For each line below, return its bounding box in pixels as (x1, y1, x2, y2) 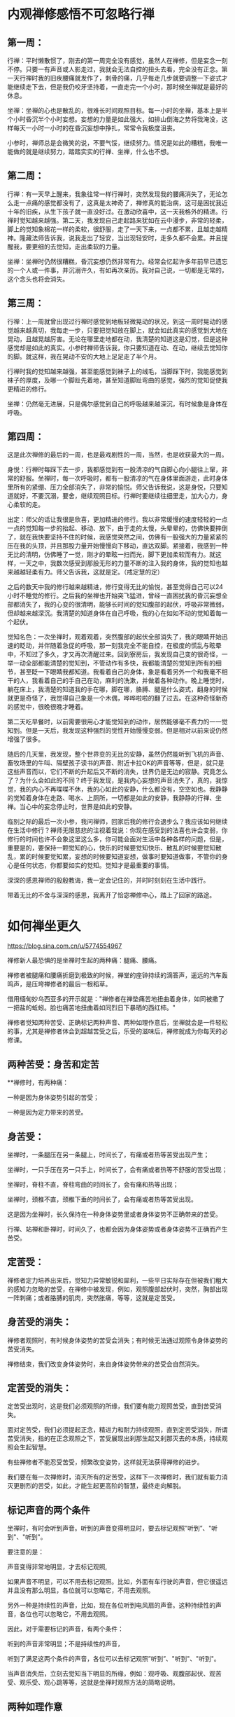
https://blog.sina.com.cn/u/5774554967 (7, 942, 122, 950)
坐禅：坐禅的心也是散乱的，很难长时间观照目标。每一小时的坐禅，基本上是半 (7, 106, 228, 114)
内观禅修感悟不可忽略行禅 (7, 6, 155, 22)
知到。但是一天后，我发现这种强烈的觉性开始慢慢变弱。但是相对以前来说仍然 (7, 726, 228, 735)
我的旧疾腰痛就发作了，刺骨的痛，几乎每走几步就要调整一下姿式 (37, 74, 222, 82)
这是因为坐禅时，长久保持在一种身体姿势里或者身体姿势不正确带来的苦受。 (7, 1210, 222, 1218)
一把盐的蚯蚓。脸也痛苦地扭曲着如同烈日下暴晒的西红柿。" (7, 1003, 176, 1012)
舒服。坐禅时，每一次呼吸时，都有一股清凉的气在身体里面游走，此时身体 (19, 474, 228, 483)
